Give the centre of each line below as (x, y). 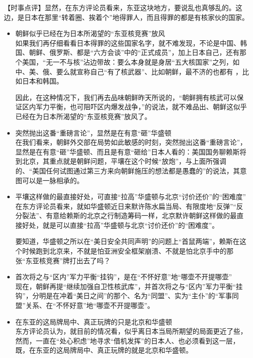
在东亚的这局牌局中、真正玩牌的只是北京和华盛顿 (94, 321)
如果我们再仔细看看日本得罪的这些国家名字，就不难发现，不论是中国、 (128, 43)
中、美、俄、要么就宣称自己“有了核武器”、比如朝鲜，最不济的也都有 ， (129, 71)
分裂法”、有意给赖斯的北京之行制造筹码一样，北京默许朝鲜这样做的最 (126, 215)
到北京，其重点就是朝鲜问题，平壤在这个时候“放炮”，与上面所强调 (121, 161)
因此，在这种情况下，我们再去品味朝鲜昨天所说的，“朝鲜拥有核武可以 (126, 97)
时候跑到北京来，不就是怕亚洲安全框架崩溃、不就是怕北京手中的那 (128, 251)
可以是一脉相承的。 (53, 180)
